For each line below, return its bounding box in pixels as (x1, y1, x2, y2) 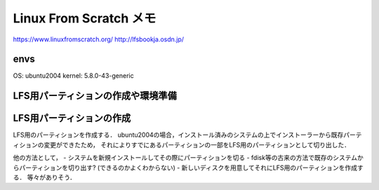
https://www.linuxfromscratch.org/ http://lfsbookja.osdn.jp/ (13, 35, 185, 43)
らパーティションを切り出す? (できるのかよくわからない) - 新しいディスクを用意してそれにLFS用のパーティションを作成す (13, 163, 364, 172)
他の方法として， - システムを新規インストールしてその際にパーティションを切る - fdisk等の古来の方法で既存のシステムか (13, 154, 364, 162)
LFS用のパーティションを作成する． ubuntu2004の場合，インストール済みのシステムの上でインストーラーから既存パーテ (13, 130, 362, 140)
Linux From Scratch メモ (13, 11, 157, 26)
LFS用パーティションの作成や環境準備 (13, 90, 177, 102)
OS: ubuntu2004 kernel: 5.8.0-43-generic (13, 72, 134, 80)
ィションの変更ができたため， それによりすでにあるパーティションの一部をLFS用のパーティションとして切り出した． (13, 140, 351, 149)
